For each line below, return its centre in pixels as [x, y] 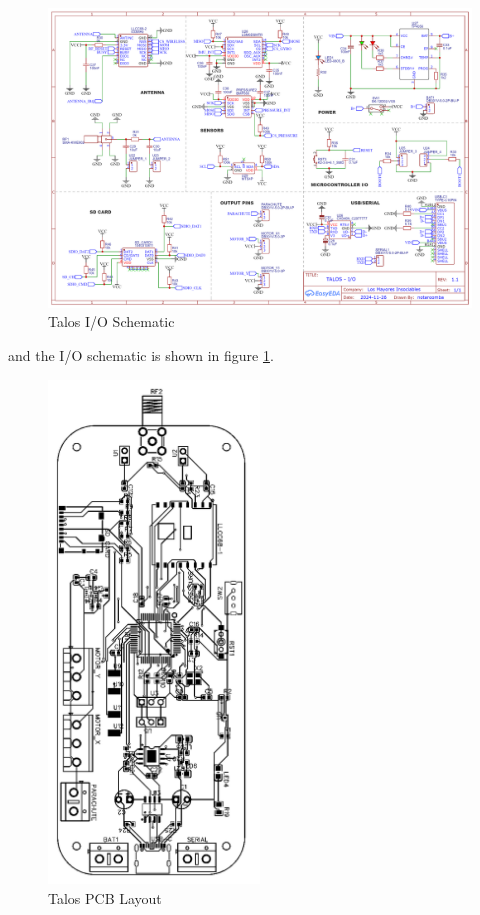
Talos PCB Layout [105, 898]
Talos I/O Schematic [111, 321]
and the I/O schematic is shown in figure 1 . [141, 354]
